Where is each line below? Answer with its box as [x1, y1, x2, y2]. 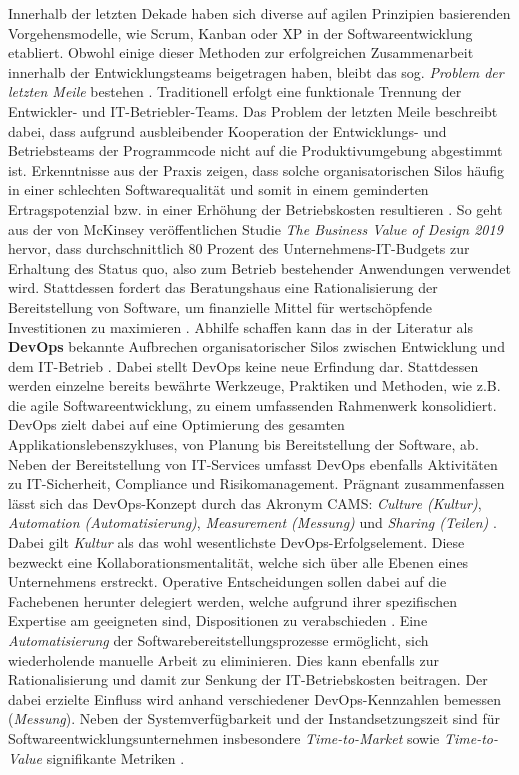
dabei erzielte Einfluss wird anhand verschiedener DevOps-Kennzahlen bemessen [8, 688, 501, 709]
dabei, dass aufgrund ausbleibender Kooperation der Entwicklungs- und [8, 120, 447, 141]
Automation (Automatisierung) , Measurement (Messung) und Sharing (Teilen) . [8, 512, 497, 533]
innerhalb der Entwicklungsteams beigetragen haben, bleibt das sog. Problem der [8, 61, 504, 82]
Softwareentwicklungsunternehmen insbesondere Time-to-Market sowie [8, 727, 440, 748]
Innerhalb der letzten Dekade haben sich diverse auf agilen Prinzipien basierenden [8, 3, 511, 23]
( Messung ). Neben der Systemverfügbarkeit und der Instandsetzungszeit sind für [8, 708, 500, 729]
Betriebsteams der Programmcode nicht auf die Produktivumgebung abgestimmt [8, 140, 503, 161]
